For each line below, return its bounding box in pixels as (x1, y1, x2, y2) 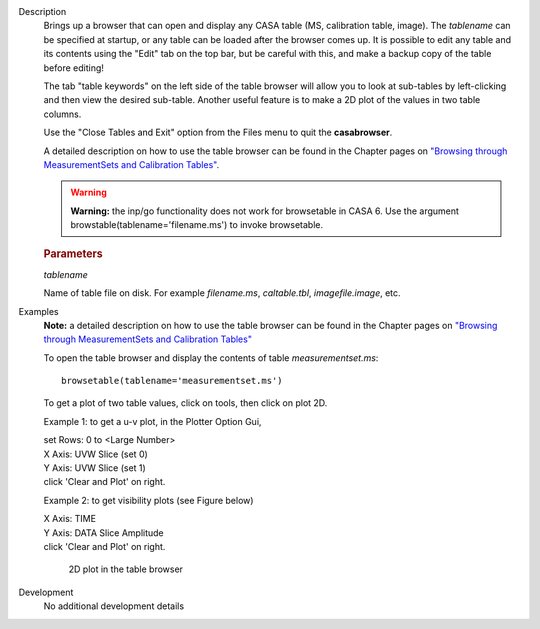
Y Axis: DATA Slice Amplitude (43, 526, 164, 539)
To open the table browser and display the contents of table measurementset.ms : (43, 351, 379, 364)
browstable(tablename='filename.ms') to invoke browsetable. (70, 219, 324, 231)
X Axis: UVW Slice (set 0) (43, 448, 149, 460)
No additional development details (43, 600, 185, 612)
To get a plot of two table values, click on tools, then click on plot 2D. (43, 397, 328, 409)
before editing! (43, 61, 105, 74)
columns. (43, 108, 82, 120)
